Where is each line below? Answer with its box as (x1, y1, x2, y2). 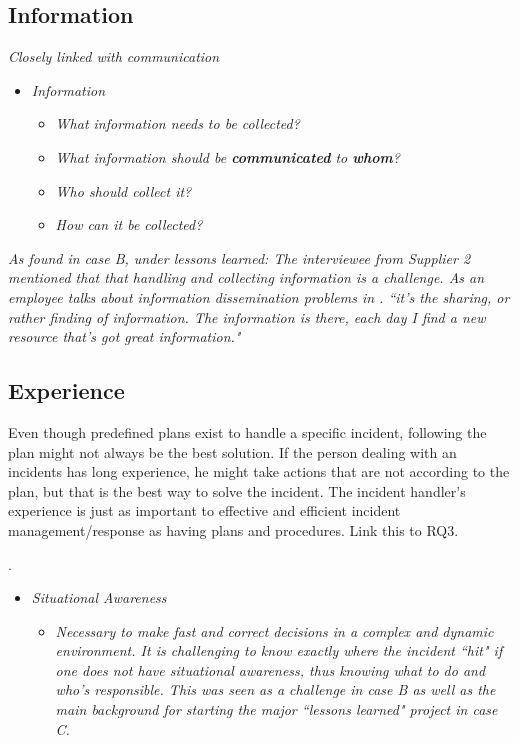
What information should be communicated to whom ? (55, 146, 400, 167)
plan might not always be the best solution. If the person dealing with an (8, 441, 457, 462)
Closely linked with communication (8, 46, 220, 67)
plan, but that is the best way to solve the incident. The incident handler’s (8, 480, 466, 501)
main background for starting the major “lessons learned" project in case (55, 699, 498, 720)
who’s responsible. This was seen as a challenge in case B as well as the (55, 679, 496, 700)
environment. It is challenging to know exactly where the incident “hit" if (55, 640, 503, 661)
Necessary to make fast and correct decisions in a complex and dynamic (55, 620, 494, 641)
